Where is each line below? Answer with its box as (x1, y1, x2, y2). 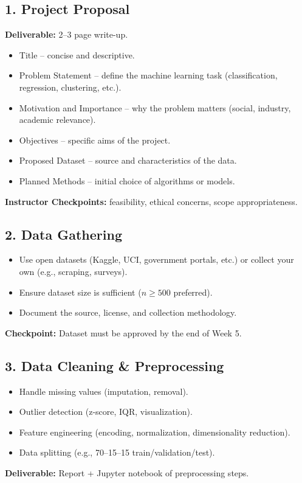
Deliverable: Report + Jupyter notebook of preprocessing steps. (5, 466, 249, 479)
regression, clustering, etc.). (19, 80, 122, 93)
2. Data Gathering (5, 224, 122, 243)
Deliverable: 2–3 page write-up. (5, 28, 128, 41)
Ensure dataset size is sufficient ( (19, 285, 142, 298)
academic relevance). (19, 113, 96, 126)
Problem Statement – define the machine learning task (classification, (19, 69, 278, 82)
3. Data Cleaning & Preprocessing (5, 356, 224, 375)
